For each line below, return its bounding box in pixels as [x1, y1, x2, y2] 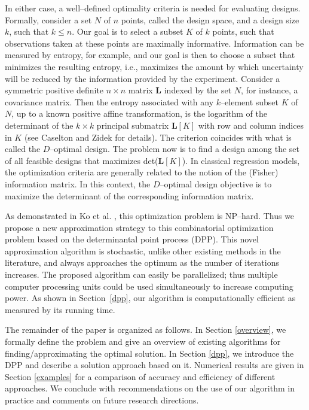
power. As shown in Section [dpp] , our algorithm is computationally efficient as [5, 291, 296, 304]
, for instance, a [241, 84, 298, 96]
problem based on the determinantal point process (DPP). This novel [5, 233, 259, 245]
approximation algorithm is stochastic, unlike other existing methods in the [5, 244, 281, 257]
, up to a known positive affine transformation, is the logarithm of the [11, 107, 268, 120]
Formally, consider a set [5, 13, 92, 26]
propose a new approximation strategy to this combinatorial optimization [5, 221, 274, 233]
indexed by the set [164, 84, 232, 96]
